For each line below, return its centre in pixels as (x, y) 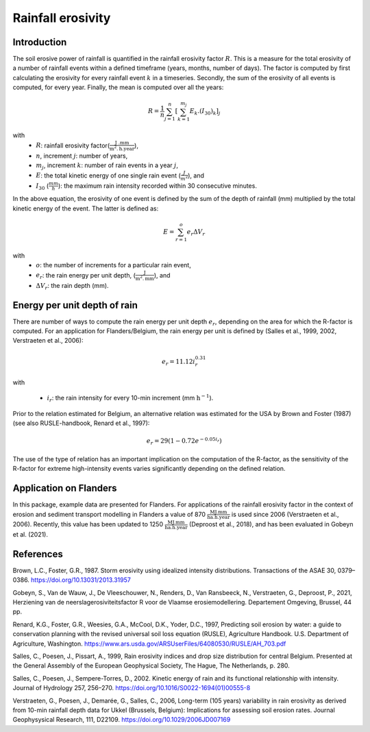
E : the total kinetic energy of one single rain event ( (108, 175)
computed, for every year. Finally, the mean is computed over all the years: (118, 87)
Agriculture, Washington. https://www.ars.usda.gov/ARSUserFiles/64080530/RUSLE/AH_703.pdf (149, 644)
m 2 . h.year (122, 148)
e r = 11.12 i (178, 362)
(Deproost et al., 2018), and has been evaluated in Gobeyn (271, 524)
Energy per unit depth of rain (75, 305)
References (38, 554)
